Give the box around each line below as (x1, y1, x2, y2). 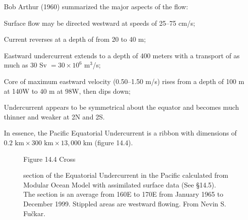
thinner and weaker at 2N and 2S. (4, 111, 105, 121)
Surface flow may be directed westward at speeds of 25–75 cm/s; (4, 17, 195, 28)
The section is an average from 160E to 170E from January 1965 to (23, 189, 223, 199)
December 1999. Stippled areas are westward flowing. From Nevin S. (23, 198, 226, 208)
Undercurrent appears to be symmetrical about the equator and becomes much (4, 102, 239, 112)
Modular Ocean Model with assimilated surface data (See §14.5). (23, 179, 216, 189)
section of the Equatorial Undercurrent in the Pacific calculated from (23, 170, 229, 180)
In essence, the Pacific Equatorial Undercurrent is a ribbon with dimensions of (4, 128, 237, 138)
